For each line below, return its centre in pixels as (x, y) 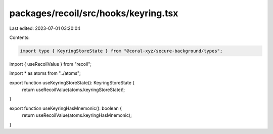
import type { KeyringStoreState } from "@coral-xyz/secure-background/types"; (121, 51)
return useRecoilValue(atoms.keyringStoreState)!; (73, 90)
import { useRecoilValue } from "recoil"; (51, 64)
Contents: (19, 37)
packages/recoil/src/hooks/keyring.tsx (94, 13)
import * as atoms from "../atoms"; (45, 73)
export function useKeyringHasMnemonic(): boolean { (66, 108)
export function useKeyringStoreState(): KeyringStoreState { (72, 82)
